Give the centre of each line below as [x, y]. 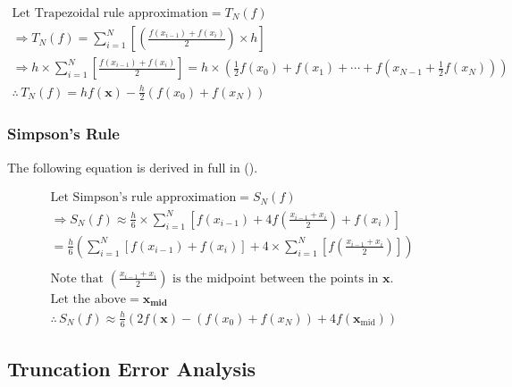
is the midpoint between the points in [276, 278]
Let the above [88, 299]
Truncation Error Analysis [132, 369]
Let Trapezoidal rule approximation [110, 14]
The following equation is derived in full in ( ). [133, 167]
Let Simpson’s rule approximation [143, 198]
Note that [77, 278]
